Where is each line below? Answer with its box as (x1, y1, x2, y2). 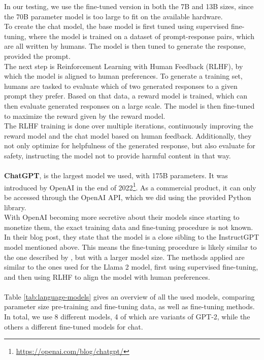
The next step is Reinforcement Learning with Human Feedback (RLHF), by (4, 60, 243, 71)
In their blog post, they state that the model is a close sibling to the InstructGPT (4, 232, 259, 242)
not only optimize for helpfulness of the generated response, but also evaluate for (4, 140, 255, 151)
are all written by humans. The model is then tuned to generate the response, (4, 41, 246, 51)
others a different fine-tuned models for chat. (4, 321, 143, 332)
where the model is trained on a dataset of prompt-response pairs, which (28, 30, 254, 41)
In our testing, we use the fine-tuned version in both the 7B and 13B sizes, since (4, 1, 254, 11)
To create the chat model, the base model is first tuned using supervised (4, 21, 229, 31)
